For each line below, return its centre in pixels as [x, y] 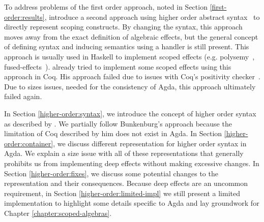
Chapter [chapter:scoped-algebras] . [58, 213]
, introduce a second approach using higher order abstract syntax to [152, 17]
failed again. [23, 96]
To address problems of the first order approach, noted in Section [106, 7]
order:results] [24, 17]
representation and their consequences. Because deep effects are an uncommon [126, 183]
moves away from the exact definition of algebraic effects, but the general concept [131, 36]
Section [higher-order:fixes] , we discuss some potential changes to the [111, 173]
